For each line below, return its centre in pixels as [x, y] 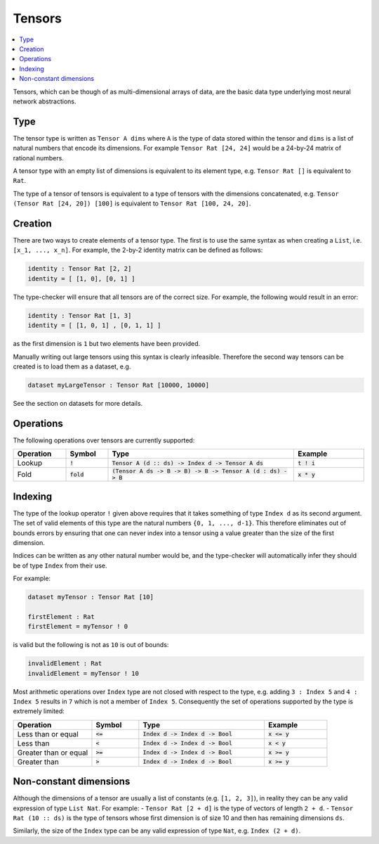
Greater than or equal [53, 753]
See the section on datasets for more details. [78, 403]
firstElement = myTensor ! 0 [78, 627]
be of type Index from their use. [60, 565]
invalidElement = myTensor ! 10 [84, 673]
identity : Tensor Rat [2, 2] [80, 269]
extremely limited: [39, 711]
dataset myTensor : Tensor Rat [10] [91, 597]
